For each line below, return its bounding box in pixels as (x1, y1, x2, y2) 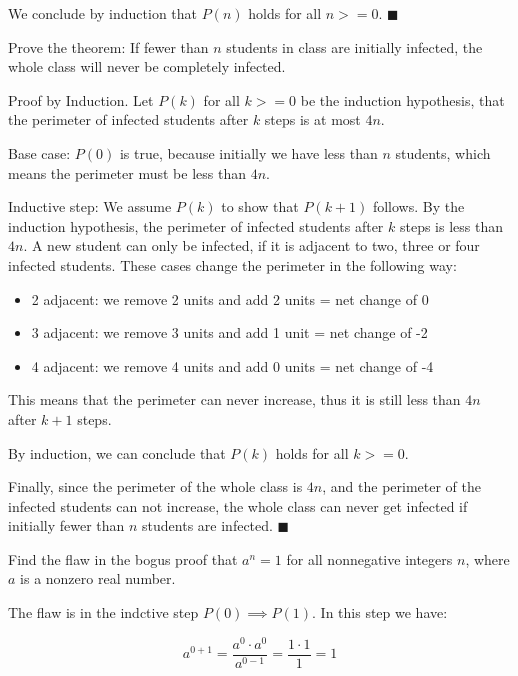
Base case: (8, 142, 71, 163)
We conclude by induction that (8, 3, 198, 23)
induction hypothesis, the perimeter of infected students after (8, 215, 384, 236)
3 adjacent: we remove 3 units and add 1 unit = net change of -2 (31, 322, 428, 343)
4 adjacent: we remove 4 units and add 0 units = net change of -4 (31, 355, 434, 376)
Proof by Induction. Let (8, 89, 154, 110)
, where (465, 548, 510, 569)
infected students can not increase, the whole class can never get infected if (8, 495, 468, 516)
